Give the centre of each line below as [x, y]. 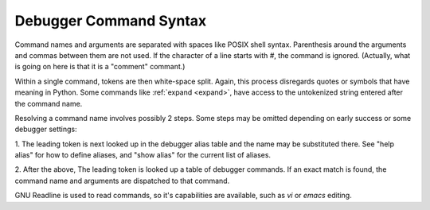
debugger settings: [46, 129]
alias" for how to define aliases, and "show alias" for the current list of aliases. [143, 155]
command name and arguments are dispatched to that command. [122, 181]
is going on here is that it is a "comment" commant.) [100, 67]
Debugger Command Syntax [111, 21]
